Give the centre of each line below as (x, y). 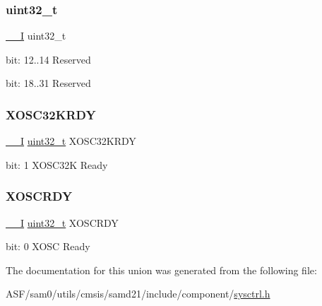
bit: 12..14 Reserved (48, 59)
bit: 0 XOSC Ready (48, 246)
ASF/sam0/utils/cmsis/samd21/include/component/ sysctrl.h (138, 294)
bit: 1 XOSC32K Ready (57, 164)
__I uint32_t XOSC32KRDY (71, 141)
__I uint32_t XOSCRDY (62, 222)
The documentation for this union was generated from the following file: (161, 270)
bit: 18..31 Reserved (48, 83)
